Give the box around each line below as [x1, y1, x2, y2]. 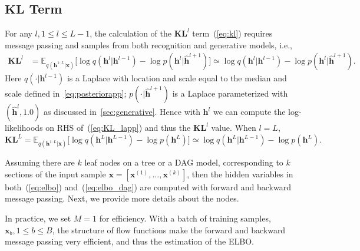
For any [5, 27, 32, 39]
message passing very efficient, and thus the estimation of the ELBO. [5, 235, 254, 247]
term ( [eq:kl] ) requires [192, 27, 273, 39]
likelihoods [5, 121, 43, 134]
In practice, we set [5, 212, 71, 224]
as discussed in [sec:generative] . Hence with [43, 105, 200, 118]
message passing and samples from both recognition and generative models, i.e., [5, 38, 292, 51]
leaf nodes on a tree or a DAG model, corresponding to [84, 156, 283, 169]
